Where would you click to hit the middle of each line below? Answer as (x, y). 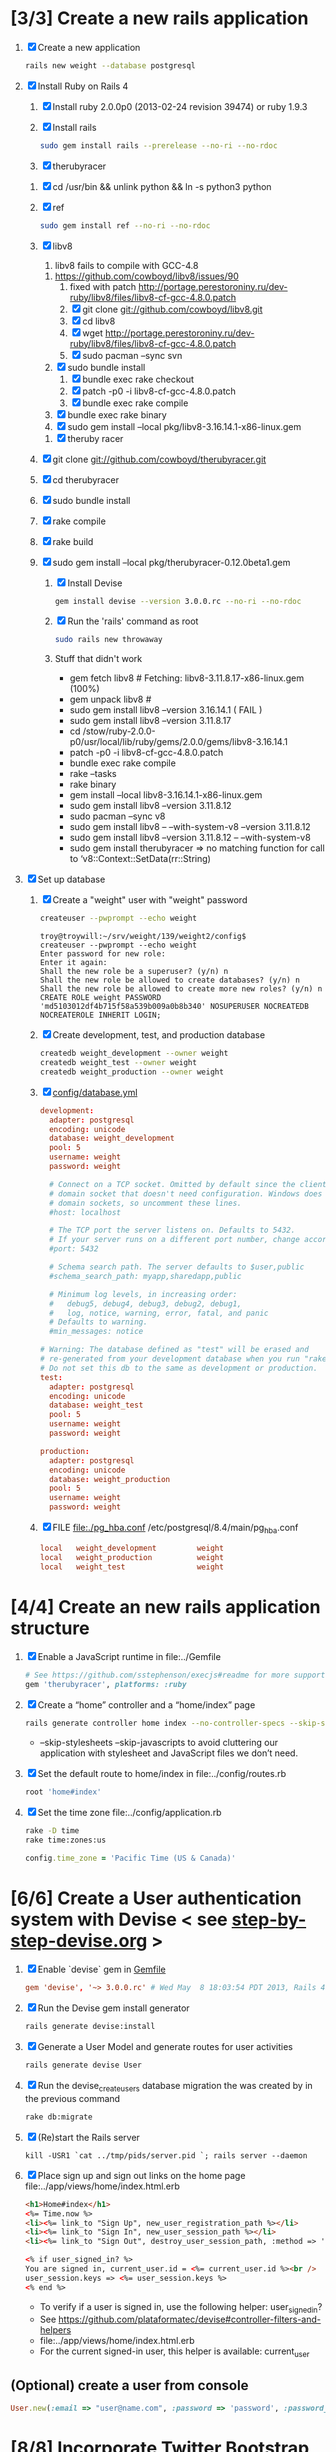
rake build (73, 541)
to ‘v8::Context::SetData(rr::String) (140, 859)
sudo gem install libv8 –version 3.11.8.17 (150, 721)
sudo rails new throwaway (108, 640)
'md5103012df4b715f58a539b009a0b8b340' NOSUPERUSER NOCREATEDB (174, 1007)
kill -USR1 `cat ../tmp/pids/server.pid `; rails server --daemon (166, 2155)
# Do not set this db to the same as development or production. (178, 1368)
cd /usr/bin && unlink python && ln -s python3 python (162, 186)
